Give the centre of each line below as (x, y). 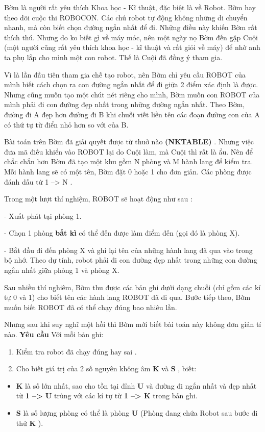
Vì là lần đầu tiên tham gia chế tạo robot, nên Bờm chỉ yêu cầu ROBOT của (125, 74)
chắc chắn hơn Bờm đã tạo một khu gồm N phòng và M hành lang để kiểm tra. (129, 161)
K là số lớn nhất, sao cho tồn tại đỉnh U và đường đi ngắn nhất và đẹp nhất (136, 385)
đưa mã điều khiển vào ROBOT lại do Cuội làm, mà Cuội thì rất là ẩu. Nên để (128, 151)
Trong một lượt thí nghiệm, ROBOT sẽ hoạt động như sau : (98, 199)
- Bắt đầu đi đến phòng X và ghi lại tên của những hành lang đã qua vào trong (128, 250)
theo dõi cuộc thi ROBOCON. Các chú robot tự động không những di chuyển (126, 17)
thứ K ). (30, 423)
